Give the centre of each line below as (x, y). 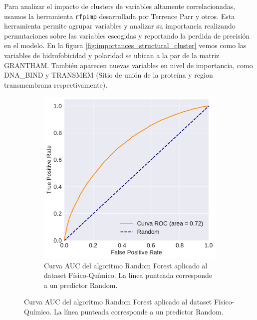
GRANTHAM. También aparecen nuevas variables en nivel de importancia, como (128, 65)
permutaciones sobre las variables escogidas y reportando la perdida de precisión (127, 35)
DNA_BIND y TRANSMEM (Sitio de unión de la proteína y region (109, 75)
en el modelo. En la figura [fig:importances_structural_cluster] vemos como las (125, 45)
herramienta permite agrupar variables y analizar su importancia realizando (120, 26)
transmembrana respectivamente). (56, 84)
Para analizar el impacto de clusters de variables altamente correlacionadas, (120, 6)
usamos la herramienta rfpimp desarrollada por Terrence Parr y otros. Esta (120, 16)
